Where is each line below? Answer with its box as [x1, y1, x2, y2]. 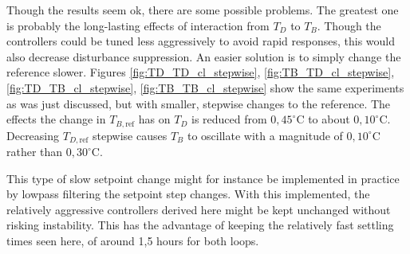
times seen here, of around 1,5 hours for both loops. [6, 233, 259, 249]
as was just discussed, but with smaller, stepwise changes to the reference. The [6, 95, 391, 111]
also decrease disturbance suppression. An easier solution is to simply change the [6, 48, 401, 64]
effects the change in [6, 111, 106, 127]
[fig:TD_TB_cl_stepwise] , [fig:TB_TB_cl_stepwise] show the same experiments [6, 79, 404, 96]
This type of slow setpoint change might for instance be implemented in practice [6, 170, 400, 186]
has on [138, 111, 171, 127]
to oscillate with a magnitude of [187, 127, 343, 143]
